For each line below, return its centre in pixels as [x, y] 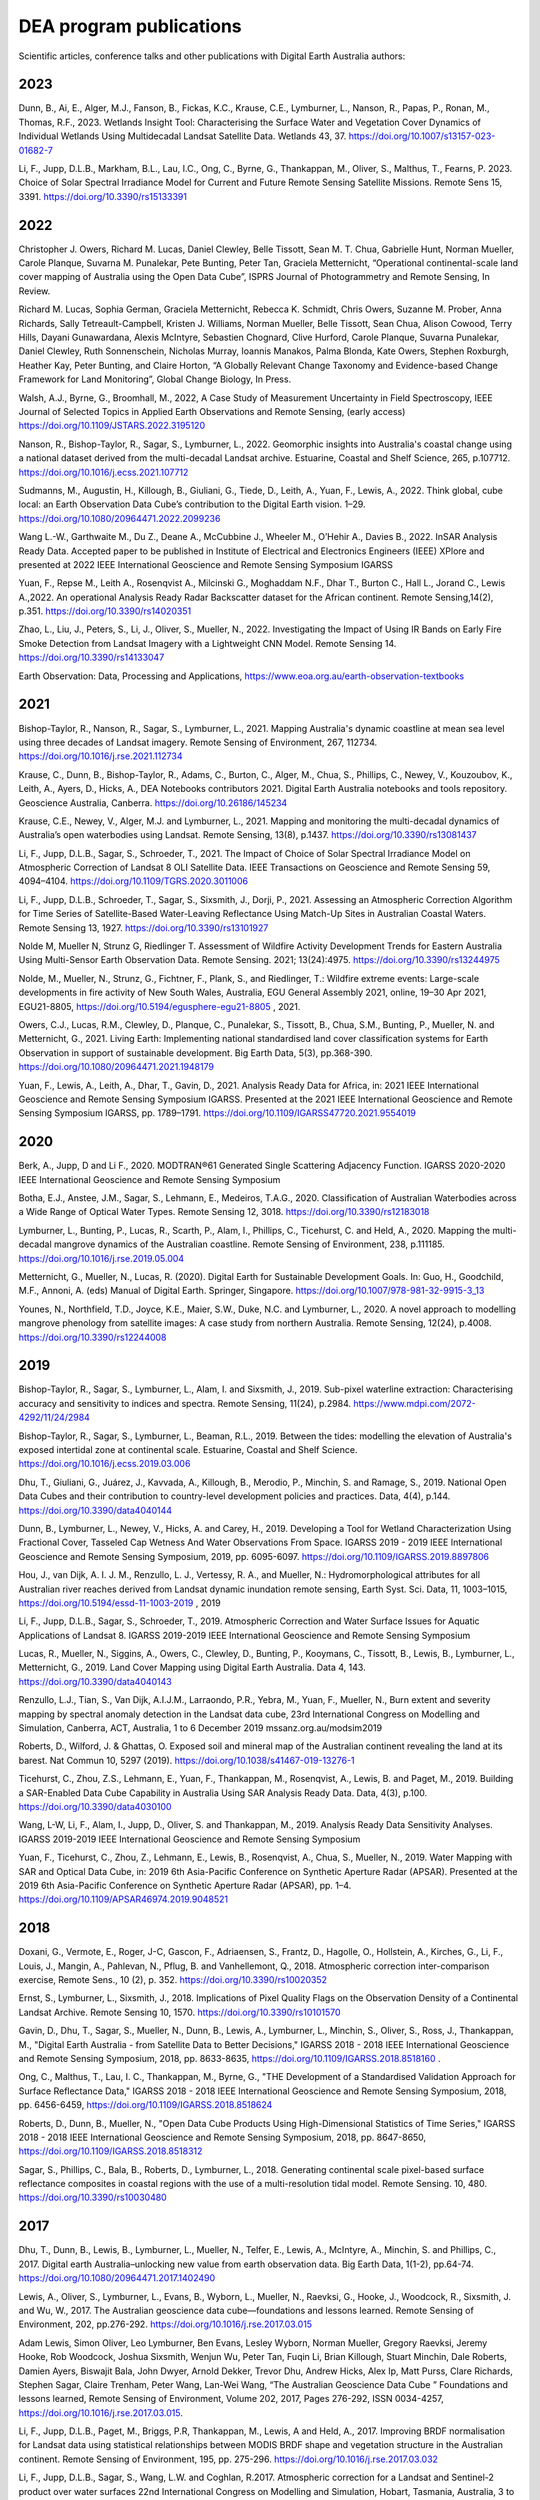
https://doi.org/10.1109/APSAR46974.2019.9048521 [123, 1899]
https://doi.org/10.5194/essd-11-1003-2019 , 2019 [119, 1602]
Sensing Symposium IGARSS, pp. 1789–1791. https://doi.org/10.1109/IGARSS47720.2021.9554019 [217, 1113]
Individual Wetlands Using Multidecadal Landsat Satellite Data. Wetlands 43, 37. [182, 136]
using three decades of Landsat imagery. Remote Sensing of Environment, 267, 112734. [198, 742]
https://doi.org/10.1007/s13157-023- [422, 136]
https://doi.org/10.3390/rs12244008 [92, 1337]
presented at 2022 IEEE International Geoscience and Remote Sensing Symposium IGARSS [206, 564]
